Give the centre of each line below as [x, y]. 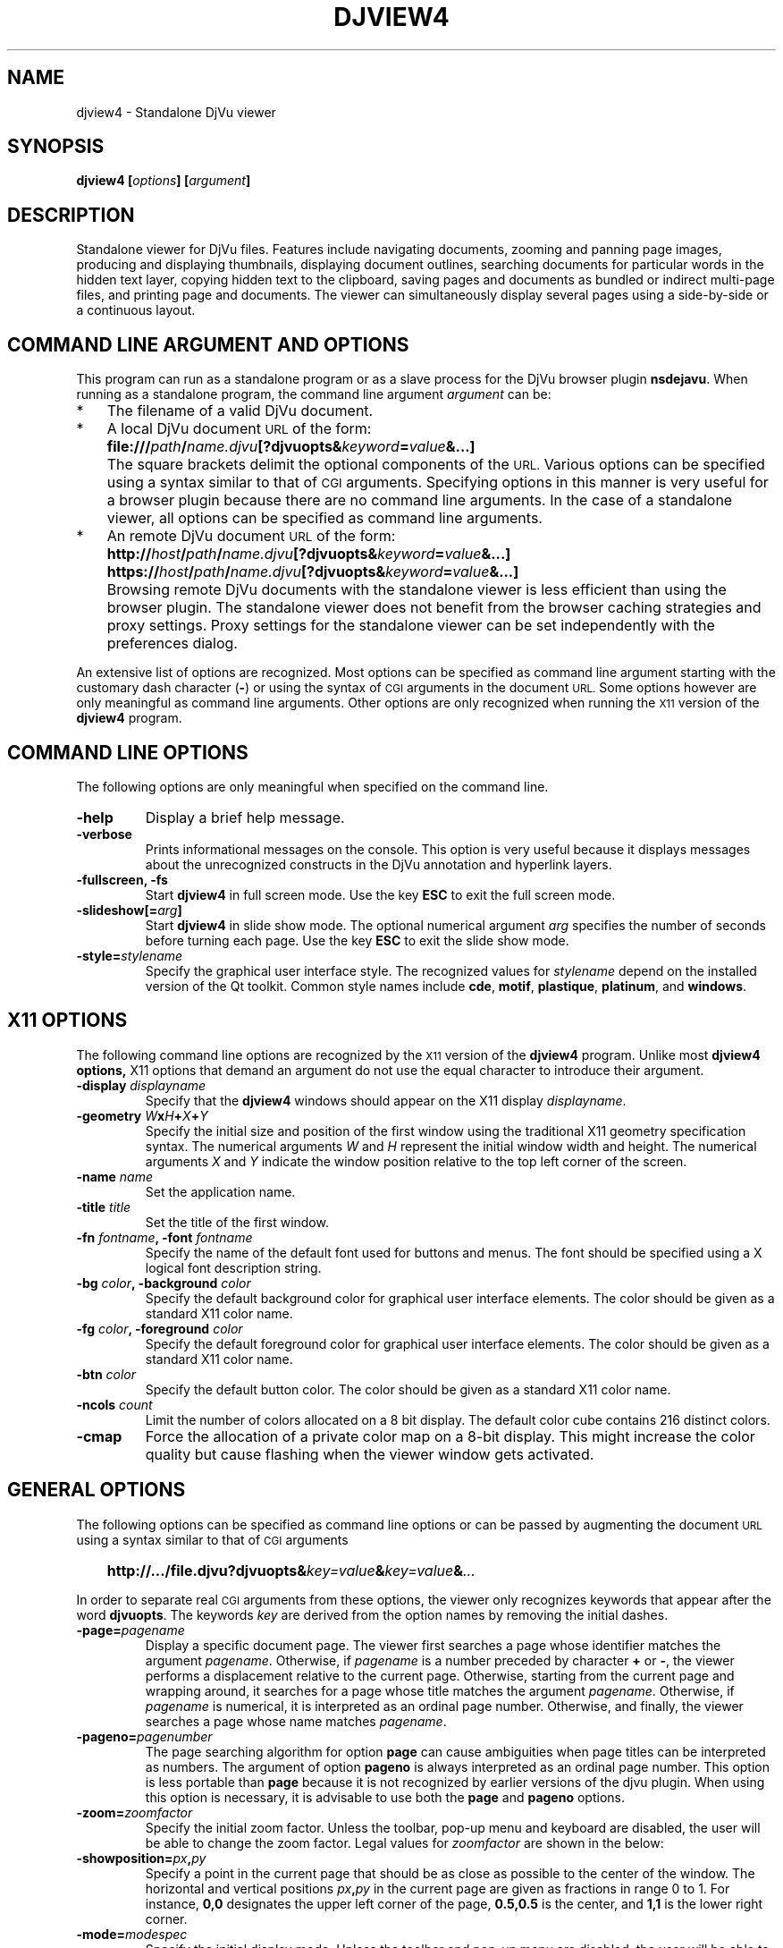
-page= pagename [130, 1630]
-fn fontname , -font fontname [164, 1237]
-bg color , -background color [164, 1283]
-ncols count [114, 1404]
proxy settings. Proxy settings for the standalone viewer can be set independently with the [411, 626]
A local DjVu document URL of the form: [239, 429]
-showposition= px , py [141, 1858]
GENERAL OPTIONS [97, 1490]
